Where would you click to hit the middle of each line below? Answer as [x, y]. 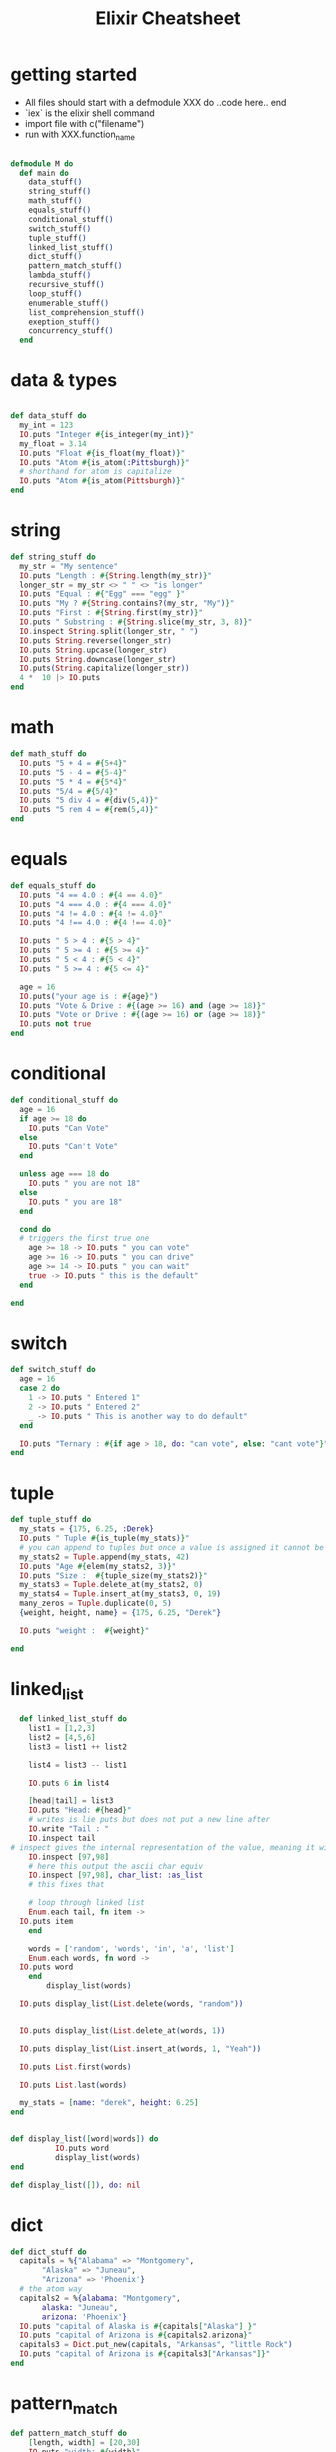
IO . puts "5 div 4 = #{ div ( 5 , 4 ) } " [89, 800]
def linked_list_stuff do [73, 1719]
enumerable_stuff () [69, 303]
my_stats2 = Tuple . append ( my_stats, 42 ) [104, 1557]
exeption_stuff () [64, 322]
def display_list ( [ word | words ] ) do [84, 2139]
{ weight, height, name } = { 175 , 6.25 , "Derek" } [120, 1613]
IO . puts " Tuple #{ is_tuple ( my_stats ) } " [104, 1538]
